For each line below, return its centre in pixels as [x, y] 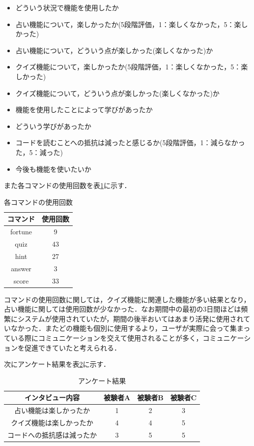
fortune [21, 232]
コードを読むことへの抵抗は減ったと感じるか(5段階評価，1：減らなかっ [130, 143]
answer [21, 268]
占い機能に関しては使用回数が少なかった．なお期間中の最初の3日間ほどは [123, 309]
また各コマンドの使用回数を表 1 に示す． [68, 185]
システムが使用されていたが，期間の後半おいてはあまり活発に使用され [130, 318]
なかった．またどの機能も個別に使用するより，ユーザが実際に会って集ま [127, 328]
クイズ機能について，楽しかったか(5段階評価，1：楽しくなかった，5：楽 [132, 67]
